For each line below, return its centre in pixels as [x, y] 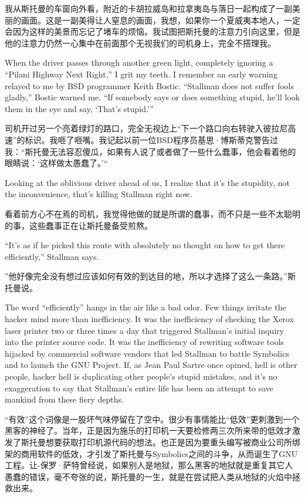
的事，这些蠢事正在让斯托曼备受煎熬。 [79, 225]
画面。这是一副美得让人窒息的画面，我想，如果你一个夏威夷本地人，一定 [160, 20]
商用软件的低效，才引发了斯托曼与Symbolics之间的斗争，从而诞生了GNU [159, 453]
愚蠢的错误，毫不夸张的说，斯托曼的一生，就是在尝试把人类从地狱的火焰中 [148, 476]
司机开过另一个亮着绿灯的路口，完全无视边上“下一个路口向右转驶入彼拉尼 [146, 128]
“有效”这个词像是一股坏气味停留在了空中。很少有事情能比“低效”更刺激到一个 [152, 419]
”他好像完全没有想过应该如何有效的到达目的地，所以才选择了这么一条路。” [146, 276]
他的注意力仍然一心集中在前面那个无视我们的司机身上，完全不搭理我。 [140, 43]
